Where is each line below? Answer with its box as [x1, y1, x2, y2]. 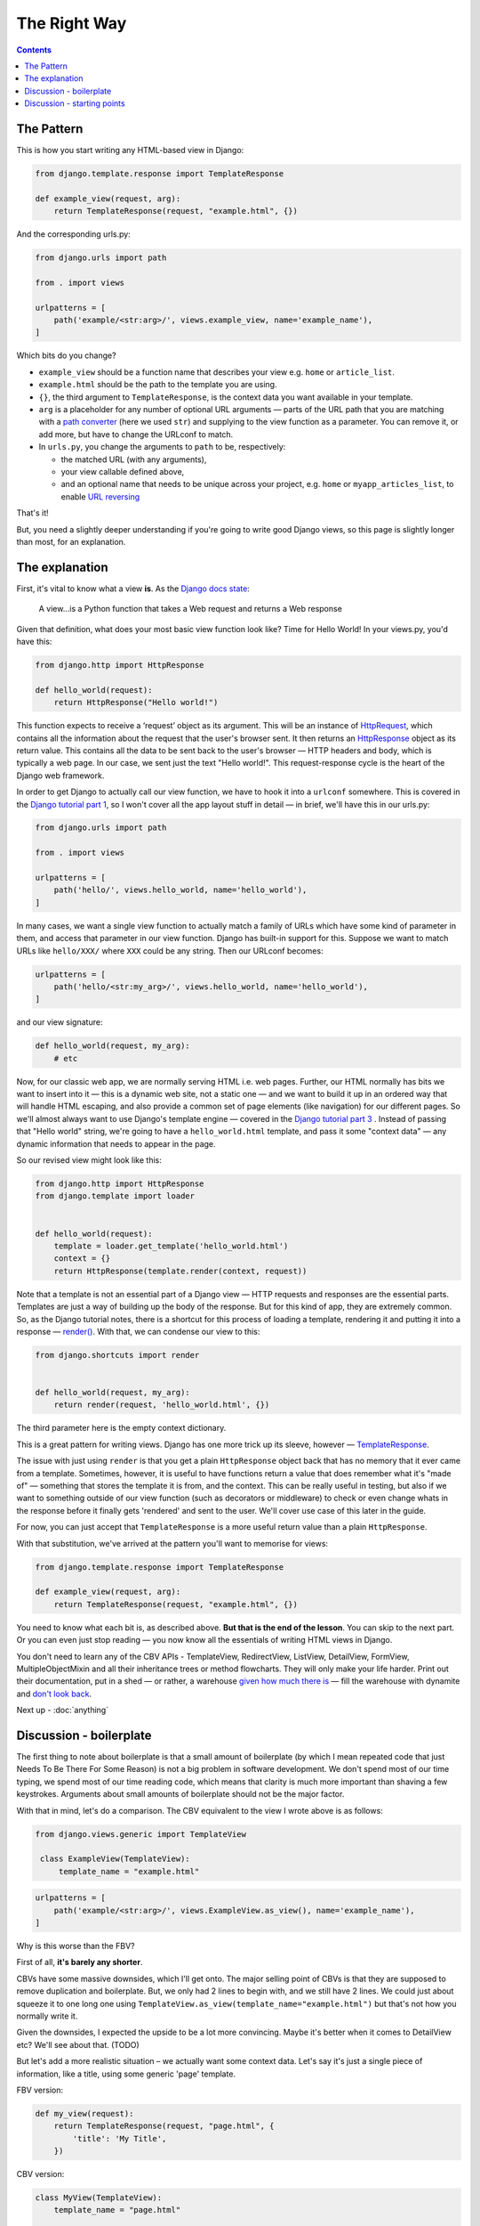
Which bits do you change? [16, 350, 116, 361]
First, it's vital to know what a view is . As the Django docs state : [16, 583, 251, 594]
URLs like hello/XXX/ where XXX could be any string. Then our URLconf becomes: [16, 945, 324, 956]
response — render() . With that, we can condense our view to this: [16, 1326, 260, 1336]
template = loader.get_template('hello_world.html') [53, 1240, 289, 1251]
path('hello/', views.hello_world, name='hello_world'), [53, 885, 308, 895]
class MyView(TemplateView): [35, 2193, 163, 2203]
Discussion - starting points [24, 98, 125, 109]
